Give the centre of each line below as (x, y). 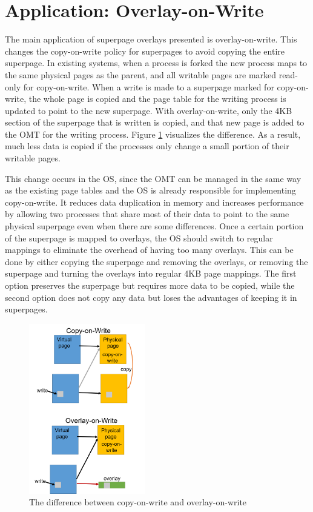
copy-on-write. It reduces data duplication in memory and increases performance (154, 202)
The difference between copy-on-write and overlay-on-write (138, 502)
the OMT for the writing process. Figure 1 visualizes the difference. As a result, (153, 134)
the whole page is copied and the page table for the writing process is (157, 99)
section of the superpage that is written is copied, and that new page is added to (155, 122)
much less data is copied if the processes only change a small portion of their (147, 146)
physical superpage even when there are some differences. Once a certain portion (154, 226)
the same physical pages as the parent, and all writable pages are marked (141, 74)
